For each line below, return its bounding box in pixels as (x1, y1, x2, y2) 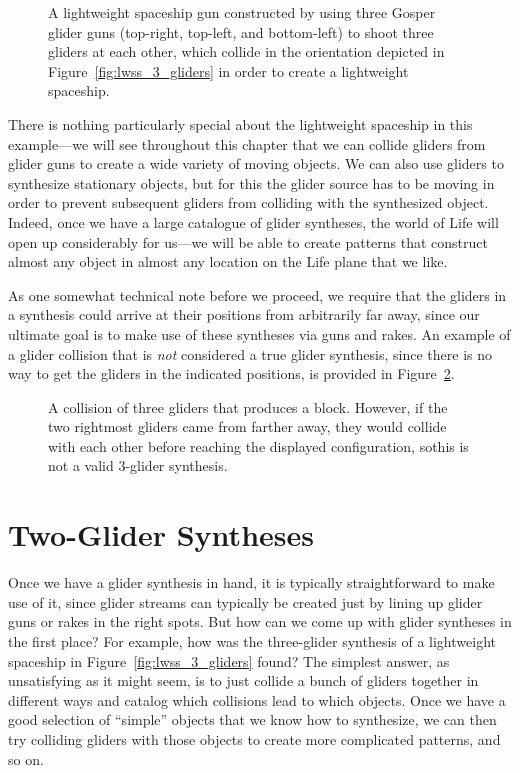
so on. (8, 748, 44, 769)
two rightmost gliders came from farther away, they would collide (48, 416, 447, 437)
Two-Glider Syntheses (8, 514, 314, 555)
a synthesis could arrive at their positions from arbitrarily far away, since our (8, 304, 480, 325)
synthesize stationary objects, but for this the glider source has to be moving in (8, 172, 495, 193)
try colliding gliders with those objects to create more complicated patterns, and (8, 728, 501, 749)
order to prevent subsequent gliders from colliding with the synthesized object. (8, 192, 489, 213)
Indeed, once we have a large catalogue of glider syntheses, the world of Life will (8, 211, 499, 232)
